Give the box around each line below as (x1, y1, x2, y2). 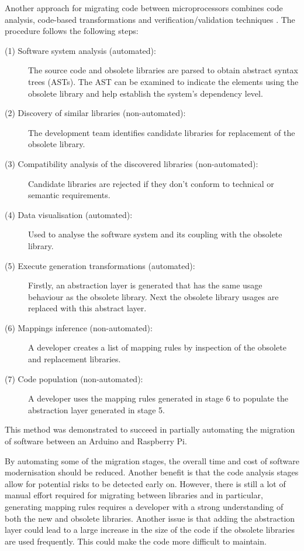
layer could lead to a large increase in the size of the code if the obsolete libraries (5, 523, 295, 536)
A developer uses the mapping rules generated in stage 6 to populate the (28, 392, 288, 404)
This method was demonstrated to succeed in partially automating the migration (5, 423, 295, 436)
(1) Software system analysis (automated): (5, 44, 156, 56)
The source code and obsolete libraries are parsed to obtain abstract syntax (28, 64, 298, 76)
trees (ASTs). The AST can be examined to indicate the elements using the (28, 75, 299, 87)
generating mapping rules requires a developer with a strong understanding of (5, 501, 284, 512)
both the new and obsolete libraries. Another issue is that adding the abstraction (5, 512, 295, 524)
